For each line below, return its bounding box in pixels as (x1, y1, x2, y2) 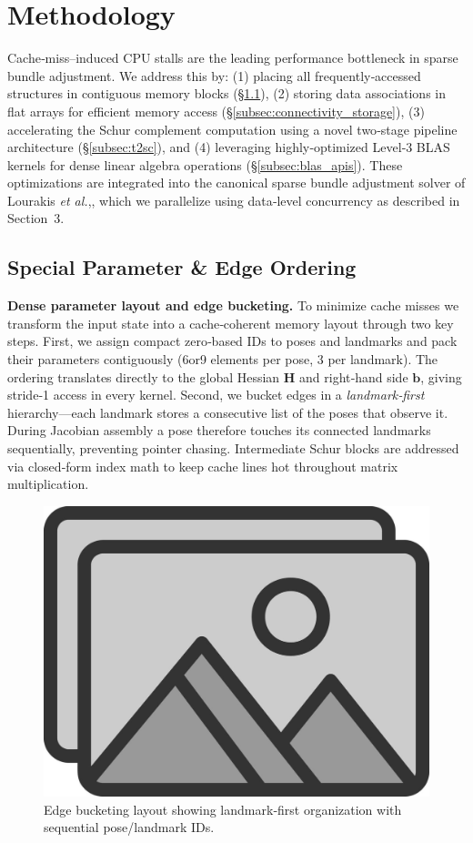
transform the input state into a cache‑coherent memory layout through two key (7, 313, 454, 332)
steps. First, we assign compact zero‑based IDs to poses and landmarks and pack (7, 331, 458, 350)
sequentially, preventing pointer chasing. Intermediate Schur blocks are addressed (7, 439, 459, 458)
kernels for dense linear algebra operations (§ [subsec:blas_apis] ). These (7, 155, 403, 174)
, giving (420, 367, 462, 386)
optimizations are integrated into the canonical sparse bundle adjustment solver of (7, 173, 466, 192)
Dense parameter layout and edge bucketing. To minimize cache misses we (7, 296, 459, 315)
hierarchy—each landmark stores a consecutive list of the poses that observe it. (7, 402, 448, 421)
